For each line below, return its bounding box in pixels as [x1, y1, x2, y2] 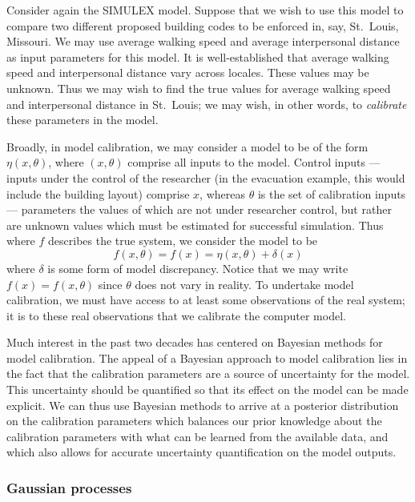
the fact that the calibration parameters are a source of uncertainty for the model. [6, 365, 410, 382]
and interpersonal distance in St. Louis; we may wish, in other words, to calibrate [6, 95, 407, 112]
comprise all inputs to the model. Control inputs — [127, 154, 381, 171]
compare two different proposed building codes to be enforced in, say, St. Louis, [6, 17, 399, 34]
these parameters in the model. [6, 111, 159, 128]
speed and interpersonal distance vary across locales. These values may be [6, 64, 369, 81]
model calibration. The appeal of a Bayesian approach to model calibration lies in [6, 349, 408, 366]
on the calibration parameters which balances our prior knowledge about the [6, 412, 382, 429]
